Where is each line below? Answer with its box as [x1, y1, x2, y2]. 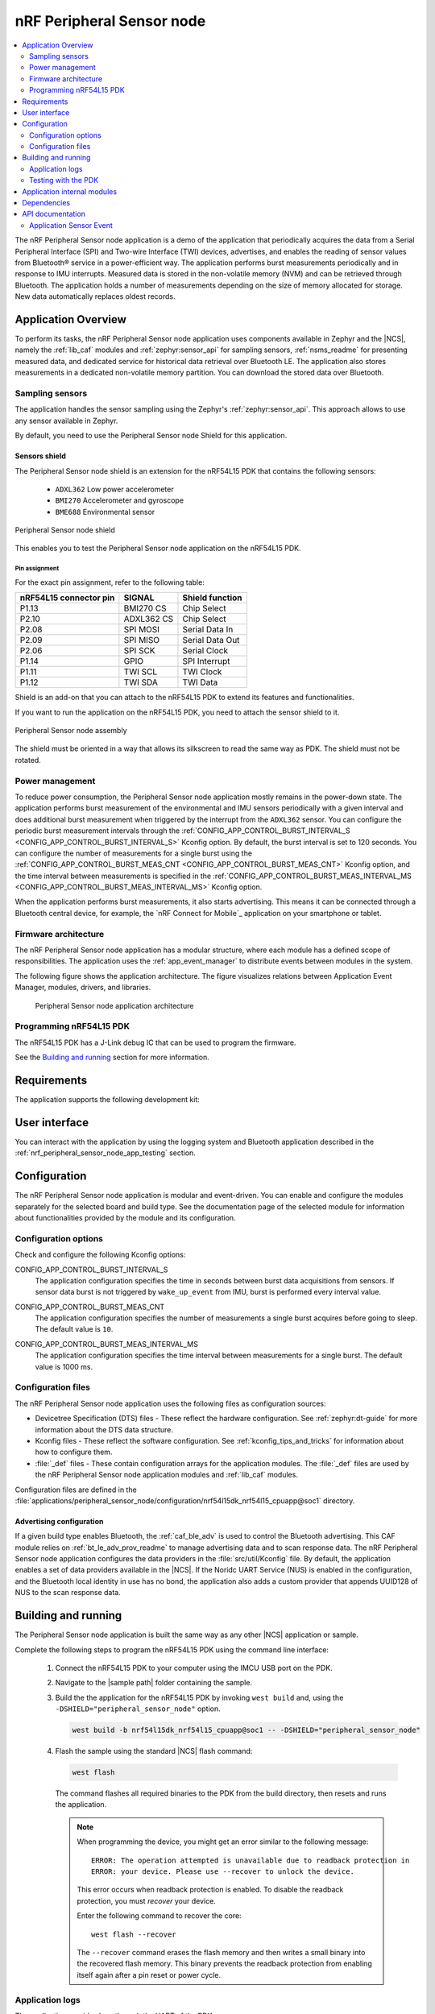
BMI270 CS [123, 603, 167, 614]
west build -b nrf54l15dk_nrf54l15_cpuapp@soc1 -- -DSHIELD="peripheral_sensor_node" [72, 1726, 420, 1735]
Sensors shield [14, 451, 66, 461]
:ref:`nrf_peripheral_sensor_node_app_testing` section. [14, 1148, 197, 1158]
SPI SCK [123, 645, 156, 657]
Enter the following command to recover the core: [77, 1911, 242, 1921]
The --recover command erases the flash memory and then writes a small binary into [77, 1947, 366, 1957]
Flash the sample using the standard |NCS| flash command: [55, 1747, 253, 1756]
